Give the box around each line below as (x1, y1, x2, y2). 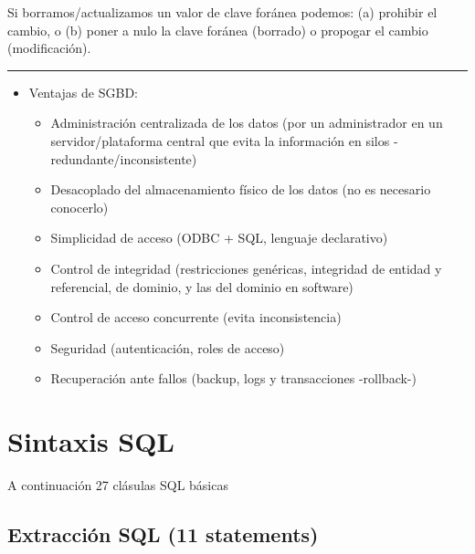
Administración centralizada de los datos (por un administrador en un (50, 113, 443, 132)
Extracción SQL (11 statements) (7, 520, 319, 549)
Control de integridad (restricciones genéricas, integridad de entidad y (50, 258, 442, 277)
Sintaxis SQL (7, 423, 174, 460)
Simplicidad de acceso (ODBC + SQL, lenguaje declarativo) (50, 228, 388, 247)
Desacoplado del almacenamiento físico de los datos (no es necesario (50, 180, 431, 199)
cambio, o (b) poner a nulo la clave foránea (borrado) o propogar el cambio (7, 20, 428, 39)
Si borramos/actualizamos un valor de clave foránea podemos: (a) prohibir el (7, 3, 438, 21)
